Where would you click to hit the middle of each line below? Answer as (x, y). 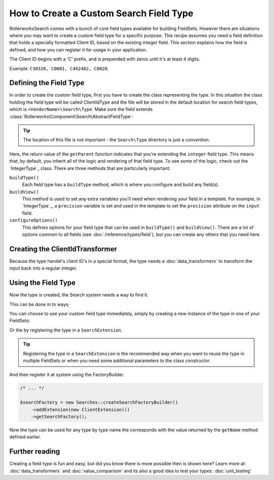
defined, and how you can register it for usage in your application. (78, 50)
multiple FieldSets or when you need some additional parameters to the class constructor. (117, 361)
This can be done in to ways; (40, 304)
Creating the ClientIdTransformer (63, 249)
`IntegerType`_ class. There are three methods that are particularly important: (90, 168)
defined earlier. (25, 437)
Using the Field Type (42, 283)
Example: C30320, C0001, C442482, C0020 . (59, 68)
